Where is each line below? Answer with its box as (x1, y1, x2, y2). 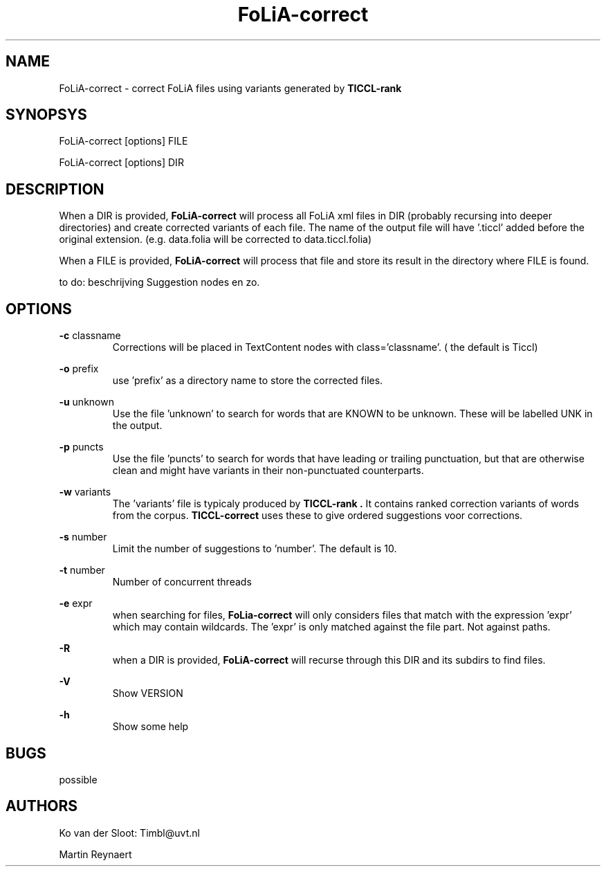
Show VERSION (112, 687, 183, 700)
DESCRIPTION (6, 180, 104, 198)
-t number (59, 564, 105, 576)
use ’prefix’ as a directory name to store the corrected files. (112, 374, 383, 387)
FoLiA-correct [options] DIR (59, 156, 184, 169)
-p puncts (59, 441, 104, 453)
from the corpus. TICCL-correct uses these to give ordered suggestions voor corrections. (112, 509, 523, 522)
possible (59, 773, 98, 785)
